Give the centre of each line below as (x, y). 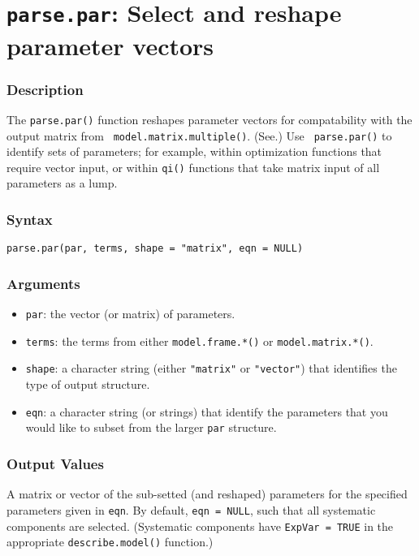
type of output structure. (88, 384)
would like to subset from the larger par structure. (151, 427)
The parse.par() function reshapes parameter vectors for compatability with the (209, 119)
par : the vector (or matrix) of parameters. (130, 314)
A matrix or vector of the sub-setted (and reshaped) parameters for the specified (207, 494)
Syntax (30, 219)
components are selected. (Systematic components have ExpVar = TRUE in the (200, 526)
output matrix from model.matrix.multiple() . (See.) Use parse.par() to (199, 135)
